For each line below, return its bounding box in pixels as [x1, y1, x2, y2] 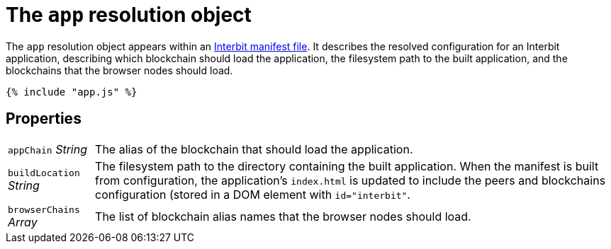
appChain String [8, 141, 87, 156]
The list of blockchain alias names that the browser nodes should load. [95, 209, 471, 224]
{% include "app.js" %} [6, 86, 138, 98]
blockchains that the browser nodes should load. [6, 64, 233, 76]
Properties [6, 110, 82, 128]
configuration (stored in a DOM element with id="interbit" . [95, 187, 410, 202]
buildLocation [8, 168, 80, 179]
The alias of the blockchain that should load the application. [95, 141, 413, 156]
